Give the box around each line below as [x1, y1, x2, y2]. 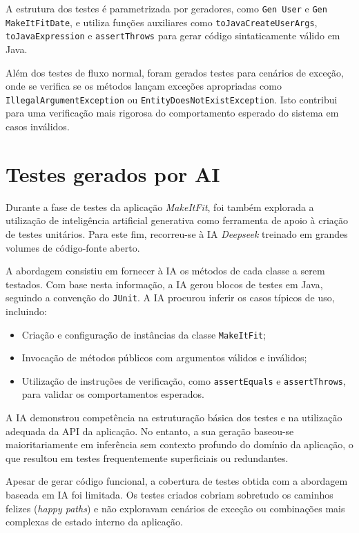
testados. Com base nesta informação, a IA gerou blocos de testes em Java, [6, 276, 323, 291]
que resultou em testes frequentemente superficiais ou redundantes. [6, 450, 289, 465]
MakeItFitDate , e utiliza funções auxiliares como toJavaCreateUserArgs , [6, 14, 318, 29]
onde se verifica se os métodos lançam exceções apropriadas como [6, 79, 282, 93]
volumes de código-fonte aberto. [6, 240, 140, 254]
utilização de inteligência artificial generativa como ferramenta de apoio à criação [6, 213, 349, 228]
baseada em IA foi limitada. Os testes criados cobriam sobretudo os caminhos [6, 487, 333, 501]
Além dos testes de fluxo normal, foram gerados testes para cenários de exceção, [6, 65, 344, 79]
